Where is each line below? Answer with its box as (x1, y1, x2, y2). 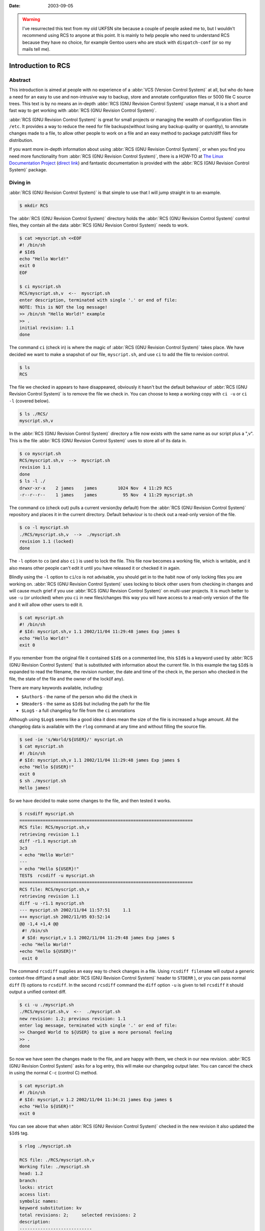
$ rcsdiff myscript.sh (19, 810, 74, 816)
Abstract (9, 76, 31, 83)
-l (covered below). (9, 398, 50, 404)
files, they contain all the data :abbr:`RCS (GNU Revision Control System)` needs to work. (9, 222, 189, 228)
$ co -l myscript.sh (19, 525, 69, 530)
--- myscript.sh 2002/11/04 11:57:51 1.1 (19, 907, 131, 913)
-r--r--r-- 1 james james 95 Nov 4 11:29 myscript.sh (19, 492, 193, 497)
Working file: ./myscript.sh (19, 1164, 90, 1169)
